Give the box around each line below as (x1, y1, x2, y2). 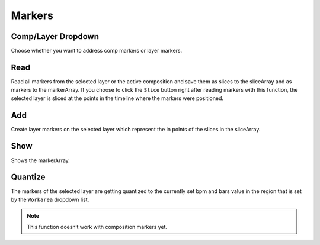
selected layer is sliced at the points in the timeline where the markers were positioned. (11, 95, 224, 102)
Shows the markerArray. (11, 157, 71, 164)
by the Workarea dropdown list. (11, 196, 89, 203)
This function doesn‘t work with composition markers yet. (27, 223, 168, 230)
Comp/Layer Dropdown (11, 31, 100, 41)
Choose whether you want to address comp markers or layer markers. (11, 47, 183, 54)
